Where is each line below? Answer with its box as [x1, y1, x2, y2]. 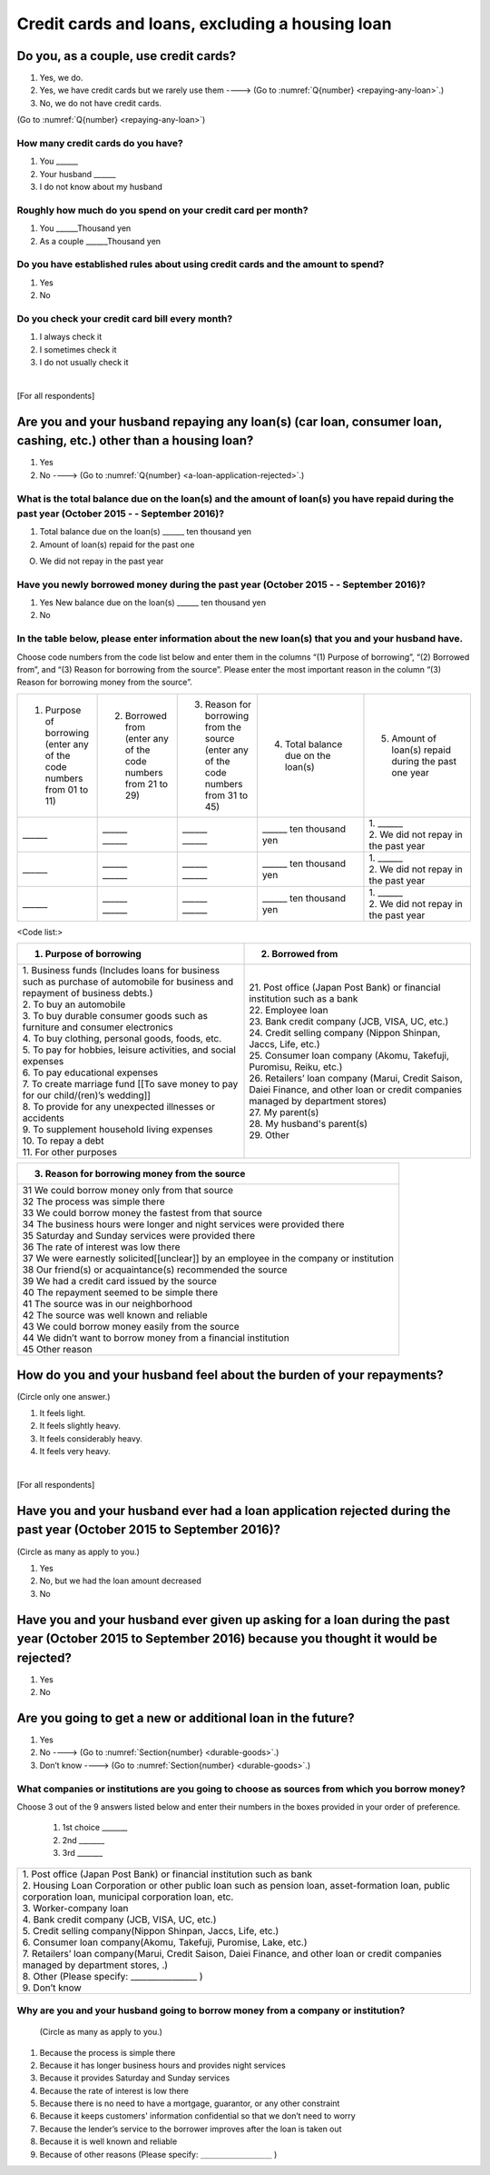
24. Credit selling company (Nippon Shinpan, [249, 1027, 441, 1040]
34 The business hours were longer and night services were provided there [22, 1218, 345, 1231]
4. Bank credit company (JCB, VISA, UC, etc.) [22, 1913, 217, 1926]
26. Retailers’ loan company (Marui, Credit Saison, [249, 1073, 463, 1085]
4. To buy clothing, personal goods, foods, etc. [22, 1033, 222, 1045]
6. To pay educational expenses [22, 1066, 159, 1079]
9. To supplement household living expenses [22, 1123, 213, 1136]
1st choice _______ [62, 1822, 128, 1833]
